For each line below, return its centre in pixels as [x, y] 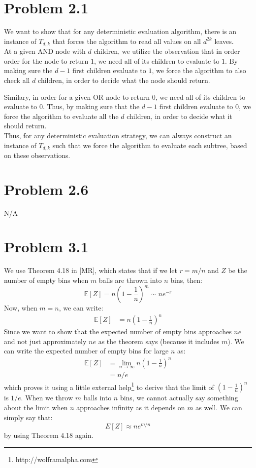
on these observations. [37, 155]
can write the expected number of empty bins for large [86, 351]
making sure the [28, 70]
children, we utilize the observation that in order [167, 51]
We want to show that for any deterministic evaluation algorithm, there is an [120, 31]
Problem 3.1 [46, 247]
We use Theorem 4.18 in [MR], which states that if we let [91, 270]
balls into [97, 398]
